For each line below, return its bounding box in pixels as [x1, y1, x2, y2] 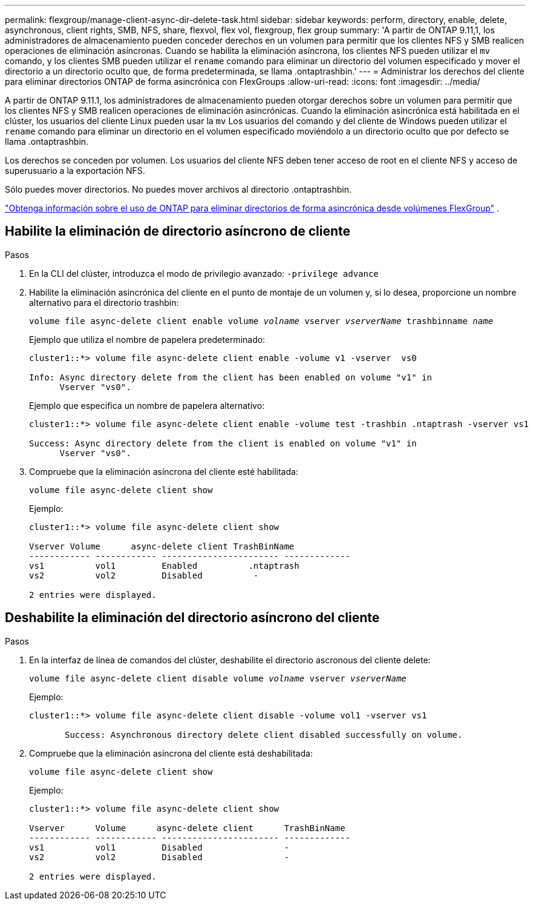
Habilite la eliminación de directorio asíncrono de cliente [5, 224, 351, 239]
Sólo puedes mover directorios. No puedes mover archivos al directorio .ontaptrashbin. [5, 184, 352, 194]
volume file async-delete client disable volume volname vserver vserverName [29, 673, 407, 683]
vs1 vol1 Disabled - [29, 842, 289, 852]
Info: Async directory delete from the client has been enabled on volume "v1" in [29, 372, 432, 382]
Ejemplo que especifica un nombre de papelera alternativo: [29, 400, 265, 411]
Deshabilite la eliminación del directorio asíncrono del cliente [5, 610, 380, 626]
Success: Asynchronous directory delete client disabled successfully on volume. [65, 729, 463, 740]
